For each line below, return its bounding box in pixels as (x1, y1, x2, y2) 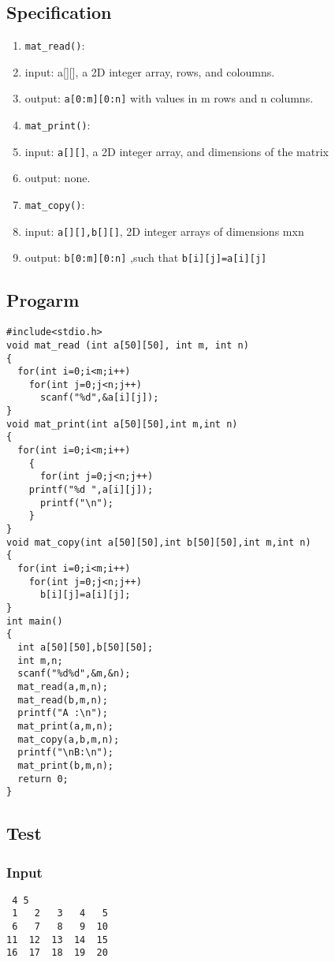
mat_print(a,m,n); (17, 720, 114, 732)
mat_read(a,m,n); (17, 680, 108, 692)
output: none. (24, 170, 91, 186)
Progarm (6, 288, 80, 312)
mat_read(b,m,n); (17, 694, 108, 706)
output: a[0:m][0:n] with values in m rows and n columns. (24, 90, 314, 106)
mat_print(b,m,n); (17, 759, 114, 771)
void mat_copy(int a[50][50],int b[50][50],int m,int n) (6, 536, 311, 548)
